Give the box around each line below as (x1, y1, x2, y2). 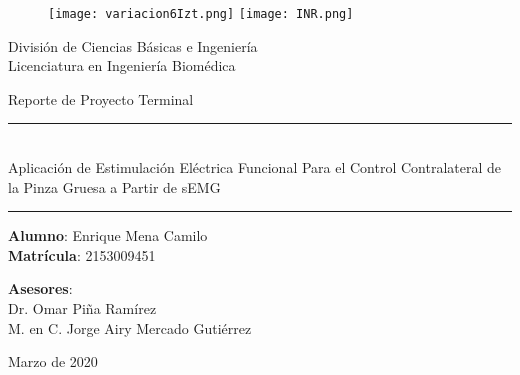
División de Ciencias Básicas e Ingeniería (8, 35, 258, 56)
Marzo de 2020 (8, 351, 98, 372)
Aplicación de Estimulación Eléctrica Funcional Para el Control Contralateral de (8, 157, 502, 178)
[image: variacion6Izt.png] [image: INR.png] (48, 7, 354, 21)
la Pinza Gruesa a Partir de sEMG (8, 176, 221, 197)
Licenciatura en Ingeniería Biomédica (8, 55, 236, 76)
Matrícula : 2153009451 (8, 244, 156, 265)
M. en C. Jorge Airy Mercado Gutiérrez (8, 317, 252, 338)
